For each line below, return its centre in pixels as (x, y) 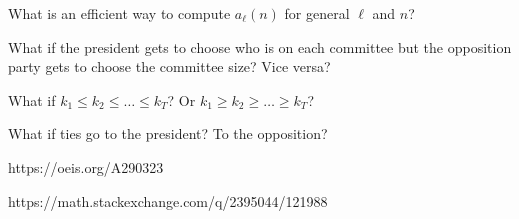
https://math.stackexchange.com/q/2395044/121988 (168, 200)
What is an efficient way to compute (119, 13)
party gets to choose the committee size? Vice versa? (169, 66)
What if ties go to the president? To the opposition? (168, 133)
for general (317, 13)
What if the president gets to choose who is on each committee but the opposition (260, 46)
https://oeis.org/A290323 (86, 166)
